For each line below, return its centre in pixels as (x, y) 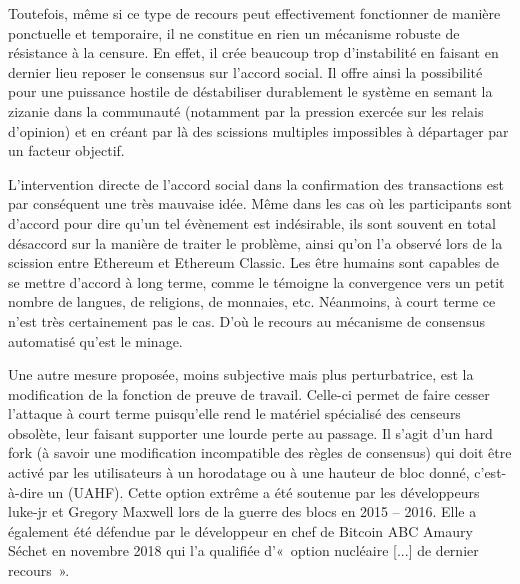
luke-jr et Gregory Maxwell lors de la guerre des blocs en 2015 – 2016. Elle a (242, 511)
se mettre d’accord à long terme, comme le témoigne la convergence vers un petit (256, 281)
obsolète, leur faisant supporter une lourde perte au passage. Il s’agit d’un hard (250, 432)
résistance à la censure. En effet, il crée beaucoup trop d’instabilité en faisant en (253, 52)
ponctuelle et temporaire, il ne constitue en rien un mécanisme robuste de (234, 32)
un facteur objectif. (66, 150)
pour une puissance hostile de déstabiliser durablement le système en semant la (250, 91)
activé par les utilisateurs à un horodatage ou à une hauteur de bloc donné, (239, 472)
